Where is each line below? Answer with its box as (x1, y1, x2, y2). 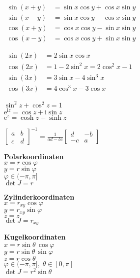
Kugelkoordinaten (4, 232, 66, 242)
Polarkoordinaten (4, 151, 64, 162)
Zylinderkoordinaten (4, 192, 75, 202)
